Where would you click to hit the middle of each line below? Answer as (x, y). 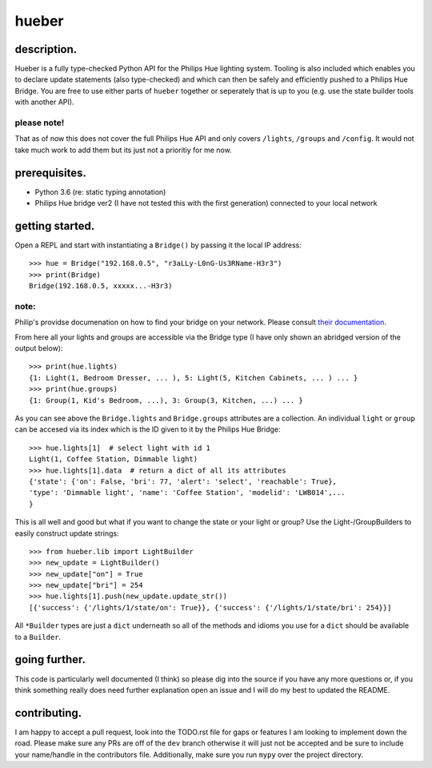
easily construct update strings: (67, 533)
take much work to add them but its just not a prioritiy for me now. (123, 150)
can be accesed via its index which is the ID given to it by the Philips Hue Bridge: (148, 429)
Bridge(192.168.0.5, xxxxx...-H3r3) (101, 286)
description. (46, 49)
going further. (50, 659)
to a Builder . (38, 637)
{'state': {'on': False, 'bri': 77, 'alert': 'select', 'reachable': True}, (183, 481)
